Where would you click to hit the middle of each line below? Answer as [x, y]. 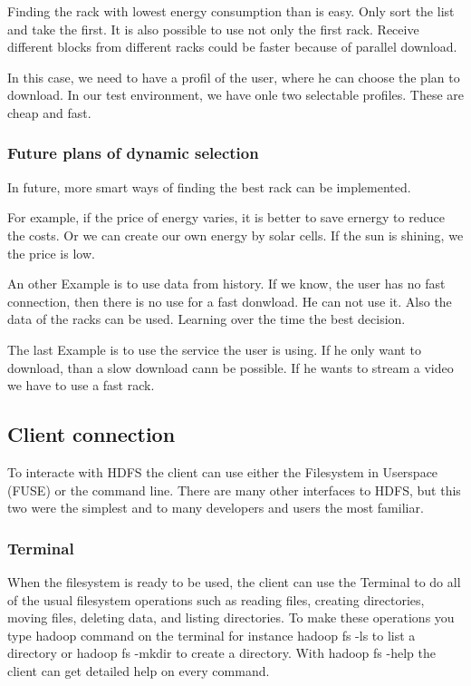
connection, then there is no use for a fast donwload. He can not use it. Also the [230, 301]
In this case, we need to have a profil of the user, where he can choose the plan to [234, 77]
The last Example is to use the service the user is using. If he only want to [214, 349]
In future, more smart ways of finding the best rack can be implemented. [209, 186]
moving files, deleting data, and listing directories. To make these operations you [231, 617]
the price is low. [51, 253]
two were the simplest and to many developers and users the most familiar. [216, 508]
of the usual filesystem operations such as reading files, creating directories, [216, 599]
